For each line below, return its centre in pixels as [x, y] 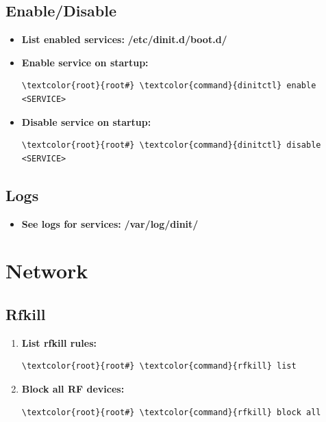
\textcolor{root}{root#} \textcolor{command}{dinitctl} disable [171, 145]
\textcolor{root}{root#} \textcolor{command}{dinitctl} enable [169, 86]
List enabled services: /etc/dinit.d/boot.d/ [124, 39]
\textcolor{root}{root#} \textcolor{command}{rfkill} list [159, 366]
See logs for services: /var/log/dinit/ [110, 223]
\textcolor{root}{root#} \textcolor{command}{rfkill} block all [171, 412]
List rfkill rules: [59, 342]
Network [47, 271]
